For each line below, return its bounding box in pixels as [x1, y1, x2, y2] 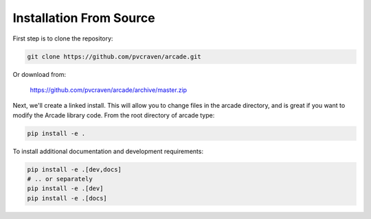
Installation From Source [12, 10, 155, 25]
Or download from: [12, 70, 67, 78]
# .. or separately [27, 175, 93, 183]
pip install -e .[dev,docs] [27, 165, 122, 173]
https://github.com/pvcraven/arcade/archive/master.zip [30, 86, 188, 94]
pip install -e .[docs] [27, 194, 108, 202]
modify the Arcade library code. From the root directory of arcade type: [12, 111, 215, 119]
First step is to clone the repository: [12, 34, 113, 43]
